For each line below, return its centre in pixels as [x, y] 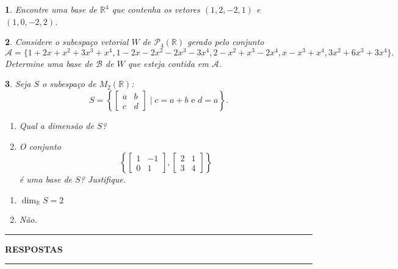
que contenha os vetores [156, 9]
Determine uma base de [49, 63]
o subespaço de [69, 84]
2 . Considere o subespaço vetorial [67, 42]
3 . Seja [18, 84]
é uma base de [46, 179]
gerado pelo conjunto [226, 42]
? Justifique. [103, 179]
